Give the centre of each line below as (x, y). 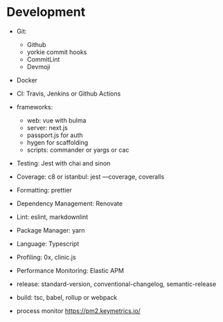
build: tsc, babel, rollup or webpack (67, 297)
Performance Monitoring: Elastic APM (70, 270)
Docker (27, 80)
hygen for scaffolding (57, 142)
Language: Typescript (48, 244)
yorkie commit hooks (57, 52)
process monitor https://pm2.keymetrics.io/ (79, 311)
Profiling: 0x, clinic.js (46, 257)
